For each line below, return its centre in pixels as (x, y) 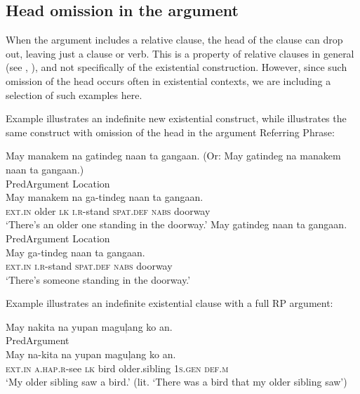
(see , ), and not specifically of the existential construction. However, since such (176, 67)
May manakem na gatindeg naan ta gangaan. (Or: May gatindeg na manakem (173, 156)
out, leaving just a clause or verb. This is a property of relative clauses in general (180, 53)
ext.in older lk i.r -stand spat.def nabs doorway (108, 210)
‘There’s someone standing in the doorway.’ (98, 279)
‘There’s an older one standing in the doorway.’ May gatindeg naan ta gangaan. (176, 224)
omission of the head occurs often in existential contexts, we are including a (168, 80)
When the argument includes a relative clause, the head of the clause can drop (174, 40)
